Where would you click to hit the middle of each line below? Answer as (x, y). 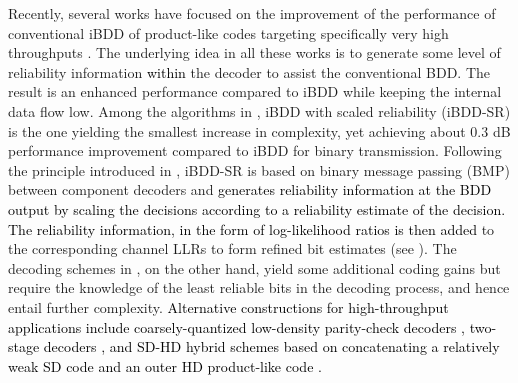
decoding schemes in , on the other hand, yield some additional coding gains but (254, 267)
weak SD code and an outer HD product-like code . (165, 365)
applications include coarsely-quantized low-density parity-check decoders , (236, 326)
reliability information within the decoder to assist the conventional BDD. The (249, 71)
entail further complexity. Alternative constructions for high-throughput (228, 306)
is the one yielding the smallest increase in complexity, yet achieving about (237, 130)
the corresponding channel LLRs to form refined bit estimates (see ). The (232, 248)
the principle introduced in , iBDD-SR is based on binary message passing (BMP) (259, 169)
